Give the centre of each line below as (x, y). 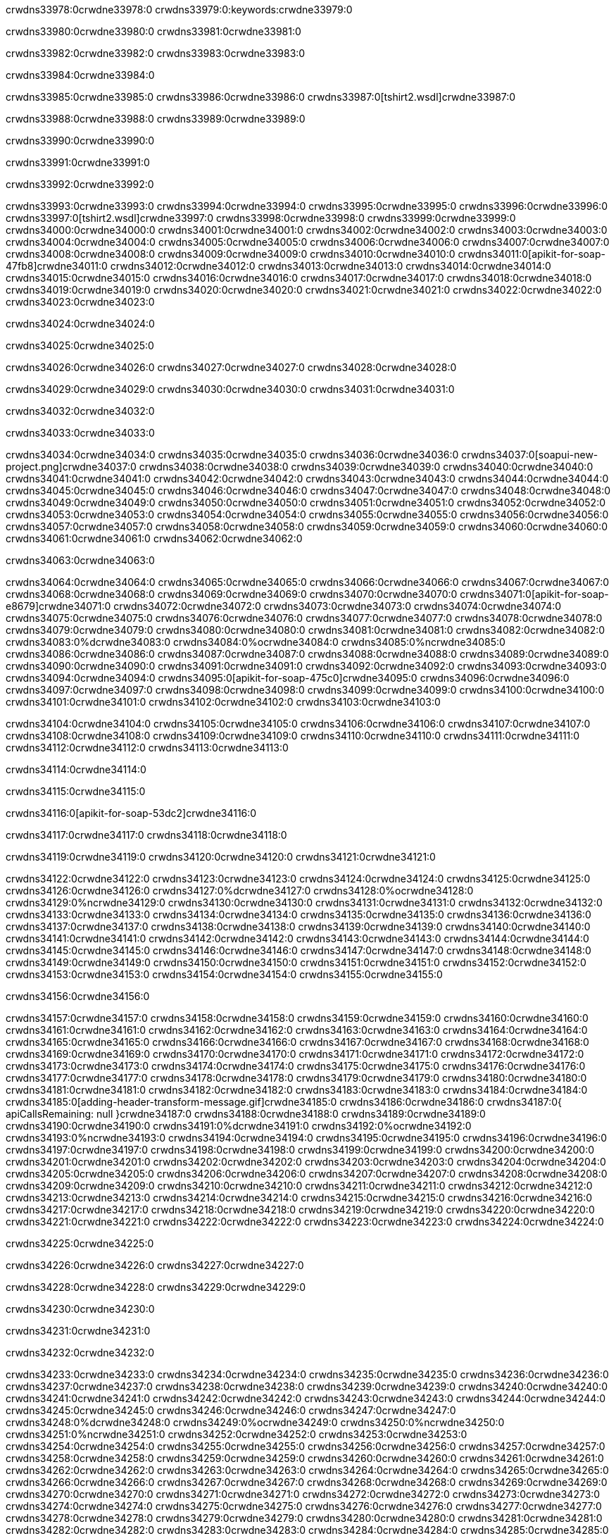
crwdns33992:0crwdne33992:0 (80, 184)
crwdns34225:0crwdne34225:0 (80, 1243)
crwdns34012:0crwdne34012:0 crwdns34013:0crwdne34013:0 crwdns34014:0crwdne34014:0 (331, 266)
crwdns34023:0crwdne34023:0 (80, 302)
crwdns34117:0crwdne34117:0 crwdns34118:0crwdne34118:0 (146, 835)
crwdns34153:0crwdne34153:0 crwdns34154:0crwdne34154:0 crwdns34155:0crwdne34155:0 (224, 974)
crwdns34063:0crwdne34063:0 (80, 560)
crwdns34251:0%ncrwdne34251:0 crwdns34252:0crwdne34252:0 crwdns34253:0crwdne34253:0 (237, 1434)
